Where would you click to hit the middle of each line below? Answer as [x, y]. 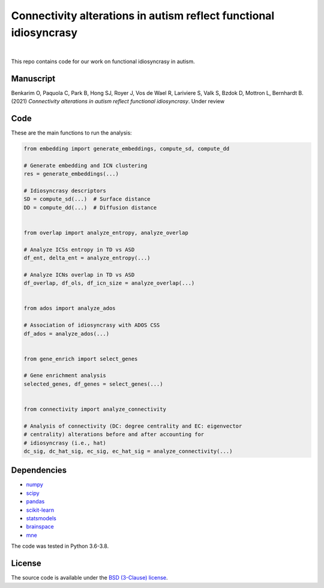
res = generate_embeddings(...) [71, 174]
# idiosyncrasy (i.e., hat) [65, 443]
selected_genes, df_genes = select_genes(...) [93, 384]
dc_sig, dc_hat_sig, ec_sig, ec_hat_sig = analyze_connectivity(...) [128, 451]
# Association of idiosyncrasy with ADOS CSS [92, 325]
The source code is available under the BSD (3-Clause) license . [89, 578]
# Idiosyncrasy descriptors [65, 190]
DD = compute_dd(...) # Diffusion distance [90, 208]
